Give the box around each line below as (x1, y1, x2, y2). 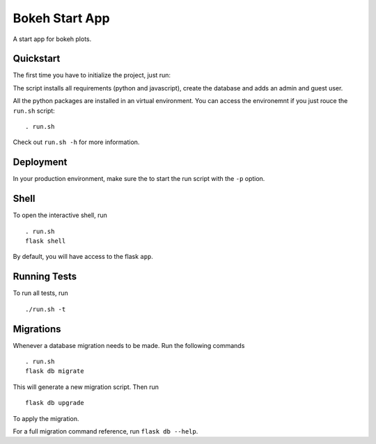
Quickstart (13, 53, 61, 65)
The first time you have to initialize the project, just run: (13, 71, 171, 79)
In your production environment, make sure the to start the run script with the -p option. (13, 175, 265, 183)
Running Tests (13, 271, 77, 283)
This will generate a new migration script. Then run (13, 383, 159, 391)
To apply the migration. (13, 414, 79, 422)
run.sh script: (13, 106, 55, 115)
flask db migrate (25, 367, 84, 375)
